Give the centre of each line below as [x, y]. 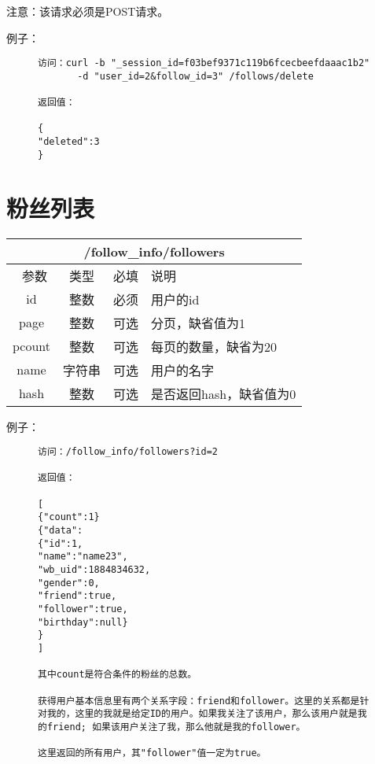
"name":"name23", [83, 557]
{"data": [61, 531]
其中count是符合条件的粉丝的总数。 [118, 675]
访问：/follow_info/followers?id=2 [128, 452]
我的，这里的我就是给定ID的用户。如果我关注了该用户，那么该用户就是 [202, 714]
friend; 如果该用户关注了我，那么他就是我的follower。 [176, 727]
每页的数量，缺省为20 [214, 346]
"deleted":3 [69, 142]
